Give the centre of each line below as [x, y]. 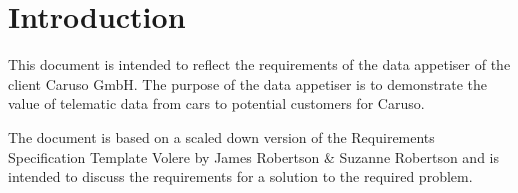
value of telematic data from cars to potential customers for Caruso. [216, 103]
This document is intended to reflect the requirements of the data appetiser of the [259, 64]
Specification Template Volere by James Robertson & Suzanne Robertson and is [254, 156]
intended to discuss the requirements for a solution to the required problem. [240, 176]
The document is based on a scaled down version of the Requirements [221, 136]
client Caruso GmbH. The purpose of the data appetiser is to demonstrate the [247, 83]
